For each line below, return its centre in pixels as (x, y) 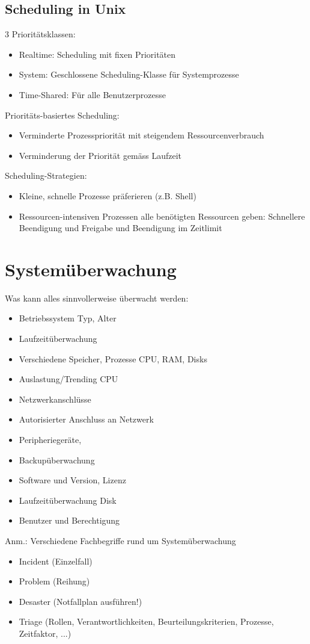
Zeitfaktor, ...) (45, 633)
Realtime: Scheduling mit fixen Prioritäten (97, 54)
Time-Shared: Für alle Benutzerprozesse (93, 94)
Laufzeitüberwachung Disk (68, 500)
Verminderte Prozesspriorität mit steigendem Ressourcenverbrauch (141, 135)
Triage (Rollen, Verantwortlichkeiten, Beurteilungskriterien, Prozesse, (146, 621)
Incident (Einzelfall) (56, 561)
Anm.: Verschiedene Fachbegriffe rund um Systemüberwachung (120, 540)
